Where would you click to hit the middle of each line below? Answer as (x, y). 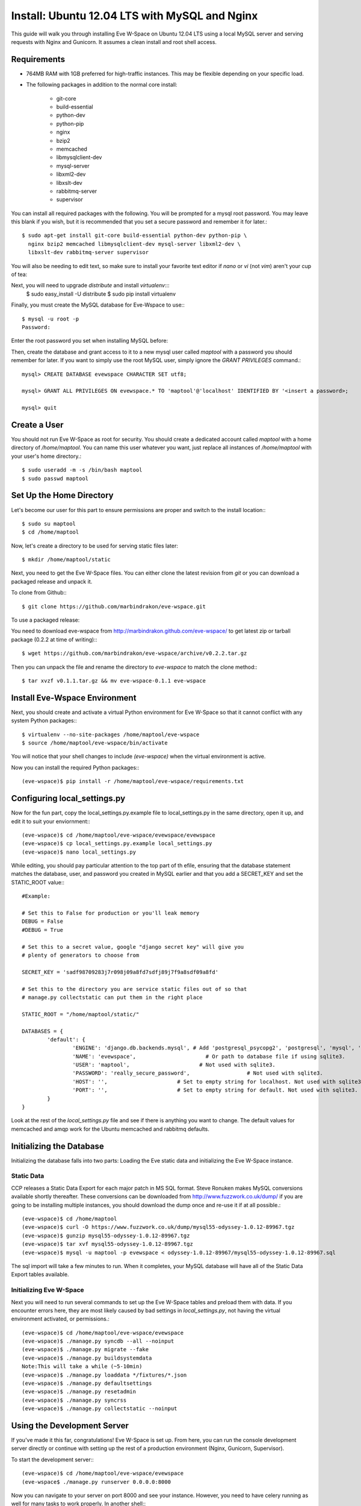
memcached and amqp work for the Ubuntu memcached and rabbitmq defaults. (110, 1129)
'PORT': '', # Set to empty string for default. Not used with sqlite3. (215, 1090)
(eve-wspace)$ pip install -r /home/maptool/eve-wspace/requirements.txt (133, 781)
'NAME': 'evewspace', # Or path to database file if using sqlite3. (209, 1056)
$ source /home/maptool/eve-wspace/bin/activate (95, 743)
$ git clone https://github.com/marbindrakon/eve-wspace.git (114, 606)
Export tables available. (40, 1275)
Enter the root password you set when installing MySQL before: (90, 341)
